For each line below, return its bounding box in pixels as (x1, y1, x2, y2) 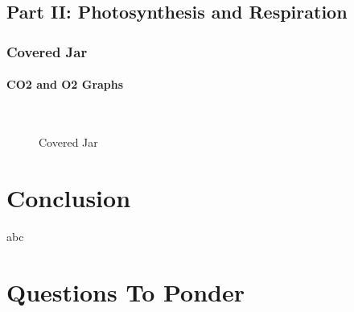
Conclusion (6, 181, 131, 214)
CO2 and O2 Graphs (6, 76, 124, 93)
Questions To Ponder (6, 275, 245, 308)
